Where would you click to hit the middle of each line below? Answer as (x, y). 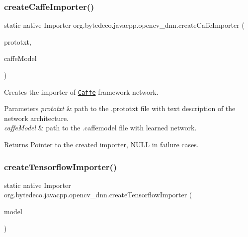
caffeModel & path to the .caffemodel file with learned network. (100, 128)
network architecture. (37, 118)
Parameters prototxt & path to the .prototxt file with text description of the (120, 108)
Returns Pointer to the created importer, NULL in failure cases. (101, 145)
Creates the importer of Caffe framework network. (81, 91)
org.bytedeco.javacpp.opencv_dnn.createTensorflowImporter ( (98, 195)
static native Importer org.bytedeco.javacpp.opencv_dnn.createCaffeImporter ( (124, 25)
